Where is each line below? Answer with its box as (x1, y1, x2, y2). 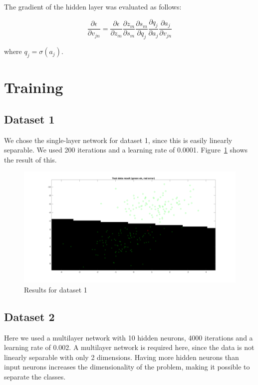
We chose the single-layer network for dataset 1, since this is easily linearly (4, 134, 233, 145)
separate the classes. (4, 371, 66, 382)
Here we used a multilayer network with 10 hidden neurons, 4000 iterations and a (4, 332, 253, 342)
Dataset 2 (4, 308, 55, 324)
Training (4, 77, 63, 97)
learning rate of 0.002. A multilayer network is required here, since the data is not (4, 342, 255, 352)
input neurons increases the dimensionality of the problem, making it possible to (4, 361, 250, 372)
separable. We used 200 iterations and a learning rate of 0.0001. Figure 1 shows (4, 144, 248, 155)
